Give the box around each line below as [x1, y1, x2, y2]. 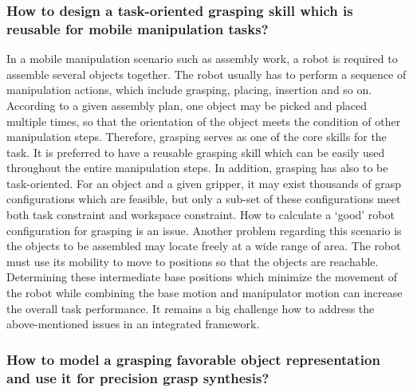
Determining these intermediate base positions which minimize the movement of [6, 269, 398, 285]
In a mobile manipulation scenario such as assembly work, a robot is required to [6, 50, 398, 67]
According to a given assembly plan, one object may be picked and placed [6, 96, 368, 113]
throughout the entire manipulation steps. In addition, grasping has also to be [6, 159, 388, 176]
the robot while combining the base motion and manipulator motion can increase [6, 284, 403, 301]
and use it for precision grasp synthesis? [6, 367, 269, 387]
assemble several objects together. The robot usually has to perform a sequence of [6, 65, 407, 82]
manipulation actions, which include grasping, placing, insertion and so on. [6, 81, 372, 98]
